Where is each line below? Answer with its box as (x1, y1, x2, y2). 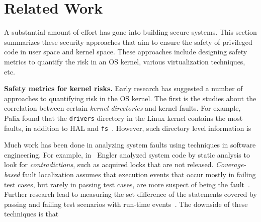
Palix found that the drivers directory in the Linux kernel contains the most (4, 112, 243, 123)
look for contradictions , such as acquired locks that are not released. (4, 159, 214, 170)
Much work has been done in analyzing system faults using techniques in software (4, 139, 256, 150)
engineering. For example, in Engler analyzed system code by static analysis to (4, 149, 250, 160)
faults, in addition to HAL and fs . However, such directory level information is (4, 122, 251, 133)
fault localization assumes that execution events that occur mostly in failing (22, 169, 256, 179)
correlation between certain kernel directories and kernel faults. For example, (4, 103, 241, 113)
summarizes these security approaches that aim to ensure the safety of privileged (4, 36, 252, 47)
